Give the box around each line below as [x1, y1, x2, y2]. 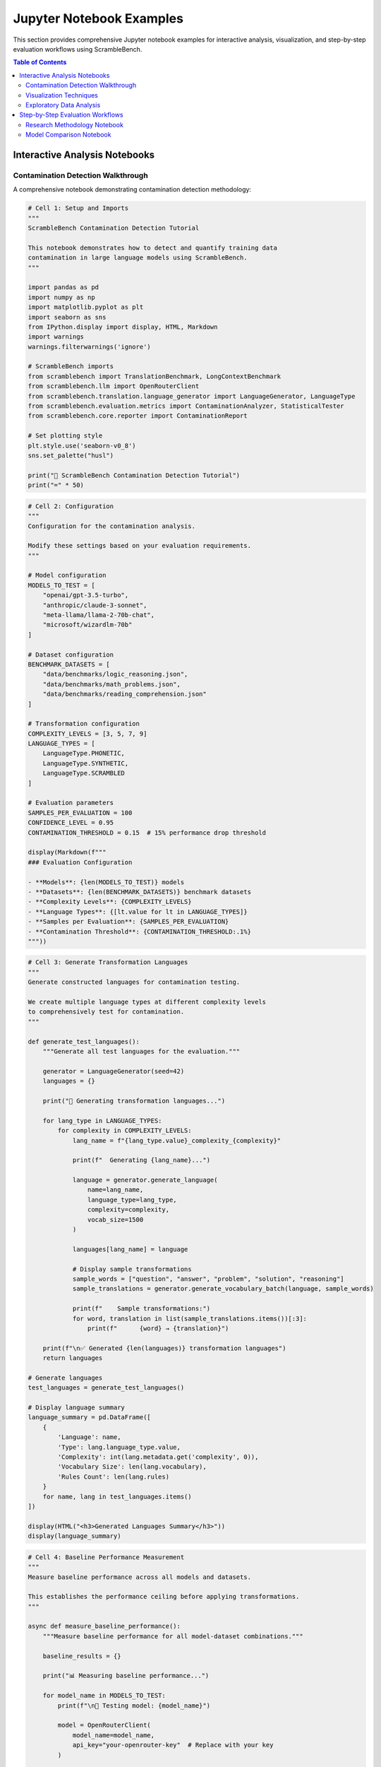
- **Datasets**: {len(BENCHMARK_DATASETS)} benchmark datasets [28, 888, 252, 896]
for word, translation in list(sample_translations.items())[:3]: [72, 1315, 307, 1322]
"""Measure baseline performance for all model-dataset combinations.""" [42, 1632, 303, 1640]
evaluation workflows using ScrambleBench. [13, 45, 143, 53]
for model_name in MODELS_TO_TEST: [42, 1691, 166, 1700]
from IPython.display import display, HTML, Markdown [28, 322, 218, 331]
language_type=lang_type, [87, 1195, 177, 1204]
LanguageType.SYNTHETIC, [42, 759, 129, 767]
